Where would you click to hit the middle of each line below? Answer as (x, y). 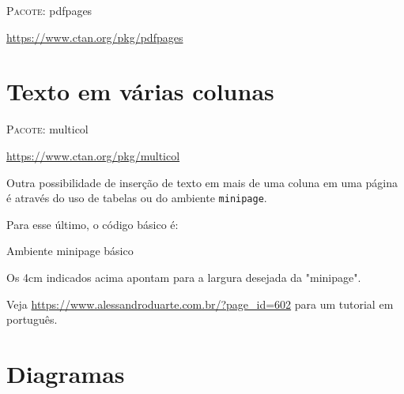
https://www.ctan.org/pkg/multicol (93, 155)
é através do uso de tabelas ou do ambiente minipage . (137, 198)
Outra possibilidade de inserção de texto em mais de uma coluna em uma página (202, 182)
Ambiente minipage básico (70, 251)
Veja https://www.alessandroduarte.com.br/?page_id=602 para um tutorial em (200, 304)
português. (32, 319)
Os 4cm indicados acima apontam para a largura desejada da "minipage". (184, 277)
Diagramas (66, 373)
